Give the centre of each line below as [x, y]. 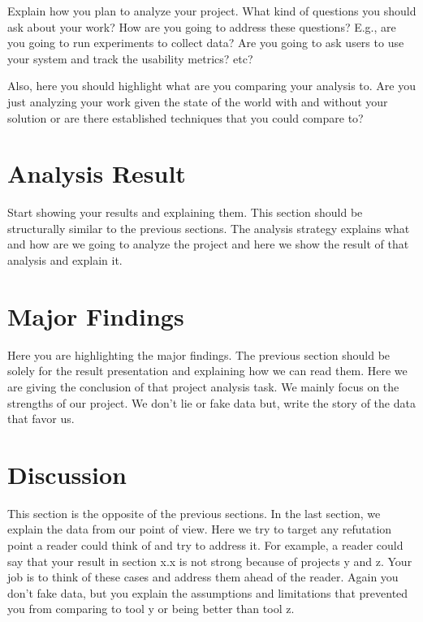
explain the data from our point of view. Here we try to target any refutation [200, 529]
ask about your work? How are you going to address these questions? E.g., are [202, 26]
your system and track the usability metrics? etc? [130, 58]
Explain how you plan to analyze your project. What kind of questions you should [212, 11]
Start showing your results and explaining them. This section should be [185, 212]
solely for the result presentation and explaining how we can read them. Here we [207, 371]
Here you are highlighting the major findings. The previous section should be [199, 354]
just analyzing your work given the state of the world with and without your [198, 101]
